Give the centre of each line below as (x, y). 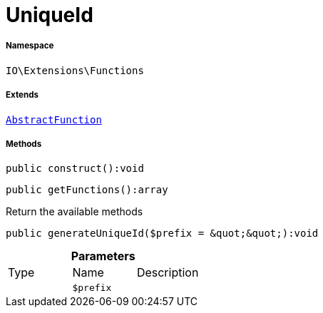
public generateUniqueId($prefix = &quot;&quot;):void (162, 234)
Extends (22, 95)
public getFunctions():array (87, 190)
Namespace (30, 46)
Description (168, 273)
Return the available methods (75, 212)
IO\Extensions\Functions (75, 70)
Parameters (103, 256)
